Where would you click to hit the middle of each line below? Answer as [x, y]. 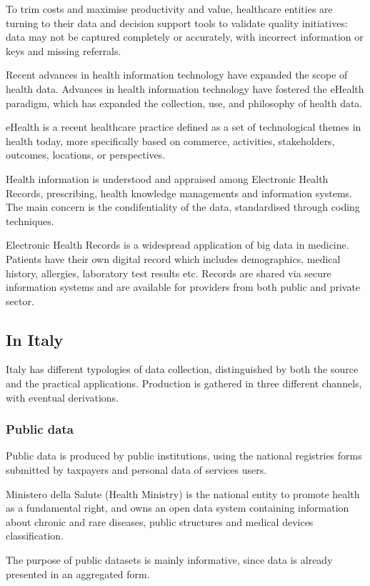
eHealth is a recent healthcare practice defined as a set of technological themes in [184, 127]
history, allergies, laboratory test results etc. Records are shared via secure [169, 273]
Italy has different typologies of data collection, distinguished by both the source [182, 369]
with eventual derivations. [62, 397]
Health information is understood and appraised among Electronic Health [167, 178]
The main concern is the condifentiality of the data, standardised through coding [183, 207]
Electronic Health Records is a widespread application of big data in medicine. [177, 245]
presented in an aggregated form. [78, 573]
